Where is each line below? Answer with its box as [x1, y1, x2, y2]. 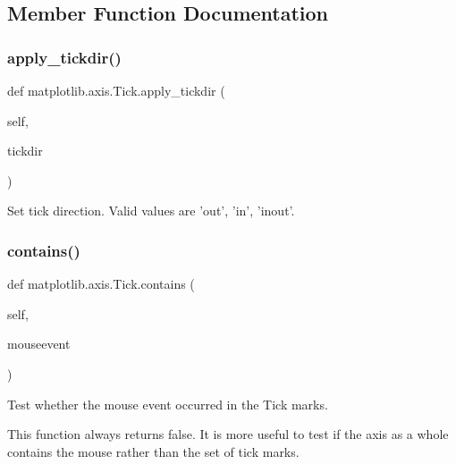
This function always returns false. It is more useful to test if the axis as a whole [7, 425, 449, 443]
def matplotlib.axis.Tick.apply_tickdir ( [7, 81, 225, 99]
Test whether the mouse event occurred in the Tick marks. [7, 394, 328, 413]
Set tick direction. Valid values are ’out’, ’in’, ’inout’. [7, 201, 295, 220]
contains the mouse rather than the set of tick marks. [7, 442, 300, 460]
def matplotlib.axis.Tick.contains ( [7, 274, 195, 293]
